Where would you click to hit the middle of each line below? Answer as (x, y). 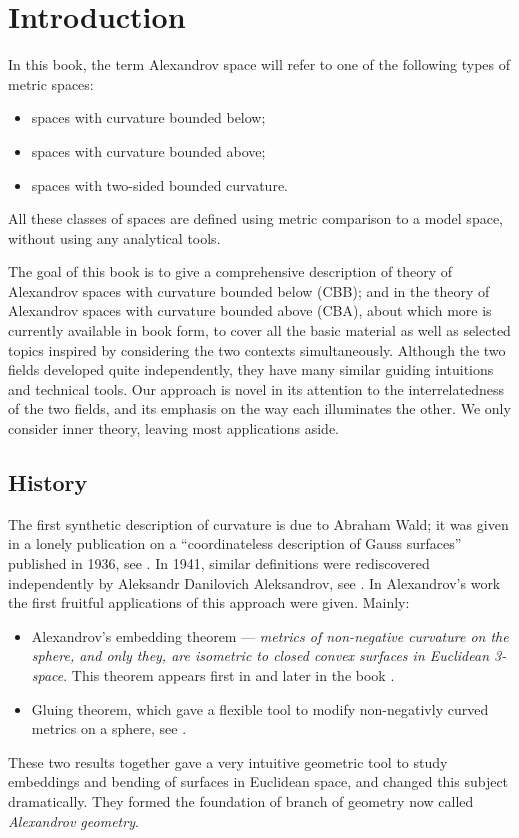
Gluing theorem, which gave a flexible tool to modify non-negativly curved (260, 708)
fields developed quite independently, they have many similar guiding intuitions (251, 369)
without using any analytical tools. (114, 237)
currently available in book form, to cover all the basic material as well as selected (259, 330)
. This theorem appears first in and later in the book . (229, 674)
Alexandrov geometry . (73, 820)
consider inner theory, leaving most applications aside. (174, 428)
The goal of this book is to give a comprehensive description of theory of (230, 271)
